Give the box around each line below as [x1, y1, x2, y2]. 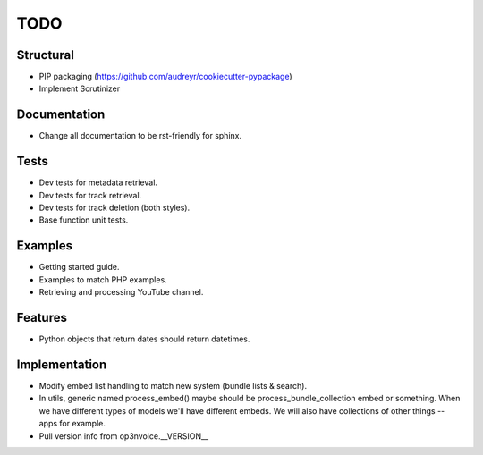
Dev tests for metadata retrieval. [38, 177, 158, 188]
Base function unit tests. [38, 215, 129, 225]
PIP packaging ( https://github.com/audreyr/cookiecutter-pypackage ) [38, 72, 292, 82]
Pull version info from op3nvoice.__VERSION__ [38, 430, 209, 442]
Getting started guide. [38, 262, 120, 273]
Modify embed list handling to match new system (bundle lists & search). [38, 380, 308, 391]
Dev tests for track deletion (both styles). [38, 202, 191, 214]
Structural [16, 47, 75, 63]
